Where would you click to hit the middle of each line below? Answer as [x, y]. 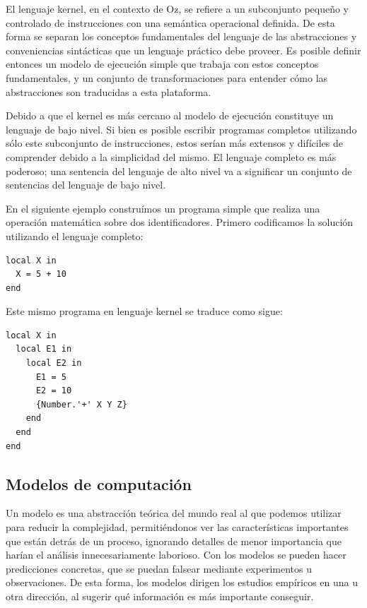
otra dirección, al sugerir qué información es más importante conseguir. [160, 596]
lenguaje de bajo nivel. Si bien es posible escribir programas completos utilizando [181, 129]
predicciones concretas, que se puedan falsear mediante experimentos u [159, 568]
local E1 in [44, 349]
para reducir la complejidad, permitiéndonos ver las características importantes [177, 527]
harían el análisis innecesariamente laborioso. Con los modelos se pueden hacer [176, 555]
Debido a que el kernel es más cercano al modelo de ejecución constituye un [170, 115]
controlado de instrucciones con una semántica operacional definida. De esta [170, 22]
